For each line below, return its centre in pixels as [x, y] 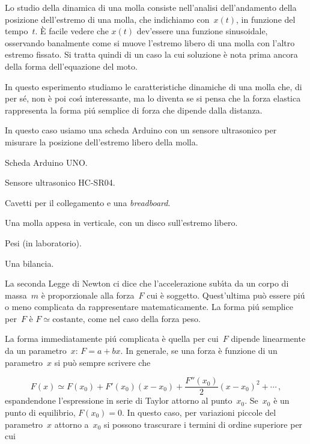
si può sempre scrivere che [102, 362]
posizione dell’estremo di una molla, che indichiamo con [107, 19]
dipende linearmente [268, 339]
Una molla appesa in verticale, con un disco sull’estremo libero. [121, 223]
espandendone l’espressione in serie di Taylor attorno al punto [119, 400]
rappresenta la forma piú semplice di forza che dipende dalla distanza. [134, 110]
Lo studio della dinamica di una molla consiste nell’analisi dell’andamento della [151, 7]
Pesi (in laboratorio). [43, 242]
